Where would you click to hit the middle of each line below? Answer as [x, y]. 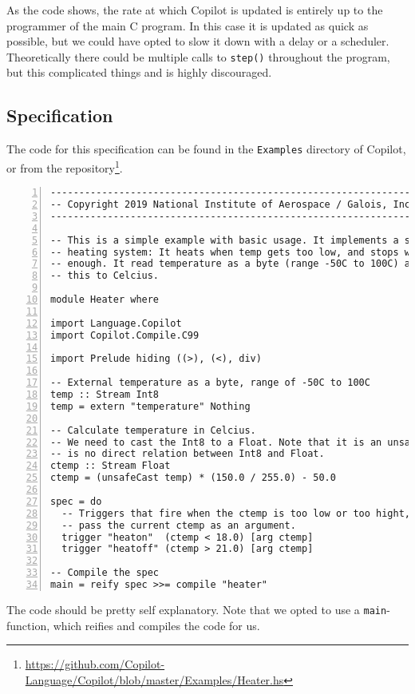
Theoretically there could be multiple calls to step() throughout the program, [198, 56]
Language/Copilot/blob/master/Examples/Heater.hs [154, 679]
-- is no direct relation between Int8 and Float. [188, 454]
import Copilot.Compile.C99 [125, 335]
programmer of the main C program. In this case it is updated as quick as [188, 25]
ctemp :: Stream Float [111, 466]
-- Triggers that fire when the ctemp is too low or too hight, [236, 513]
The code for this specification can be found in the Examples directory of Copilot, [206, 149]
